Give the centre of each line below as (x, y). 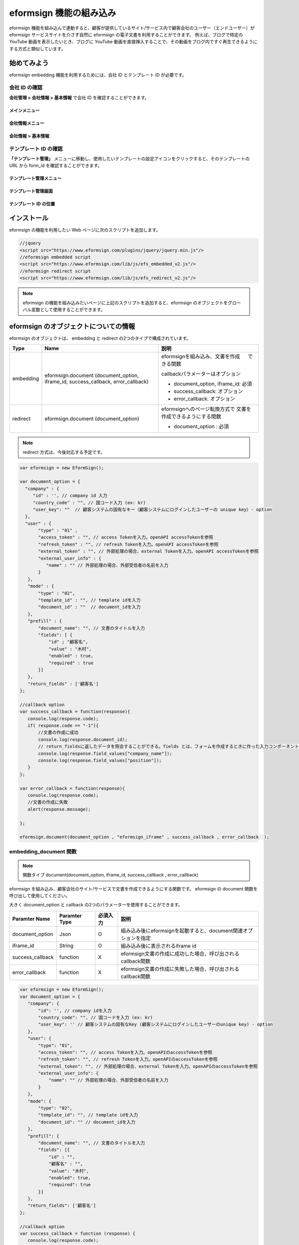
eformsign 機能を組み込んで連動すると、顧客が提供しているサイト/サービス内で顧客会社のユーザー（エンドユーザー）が (132, 28)
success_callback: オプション (208, 391)
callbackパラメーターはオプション (201, 374)
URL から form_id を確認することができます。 (56, 166)
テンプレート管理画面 (31, 191)
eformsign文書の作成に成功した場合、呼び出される (180, 954)
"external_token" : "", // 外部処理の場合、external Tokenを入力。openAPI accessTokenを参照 (148, 551)
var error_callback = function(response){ (72, 788)
